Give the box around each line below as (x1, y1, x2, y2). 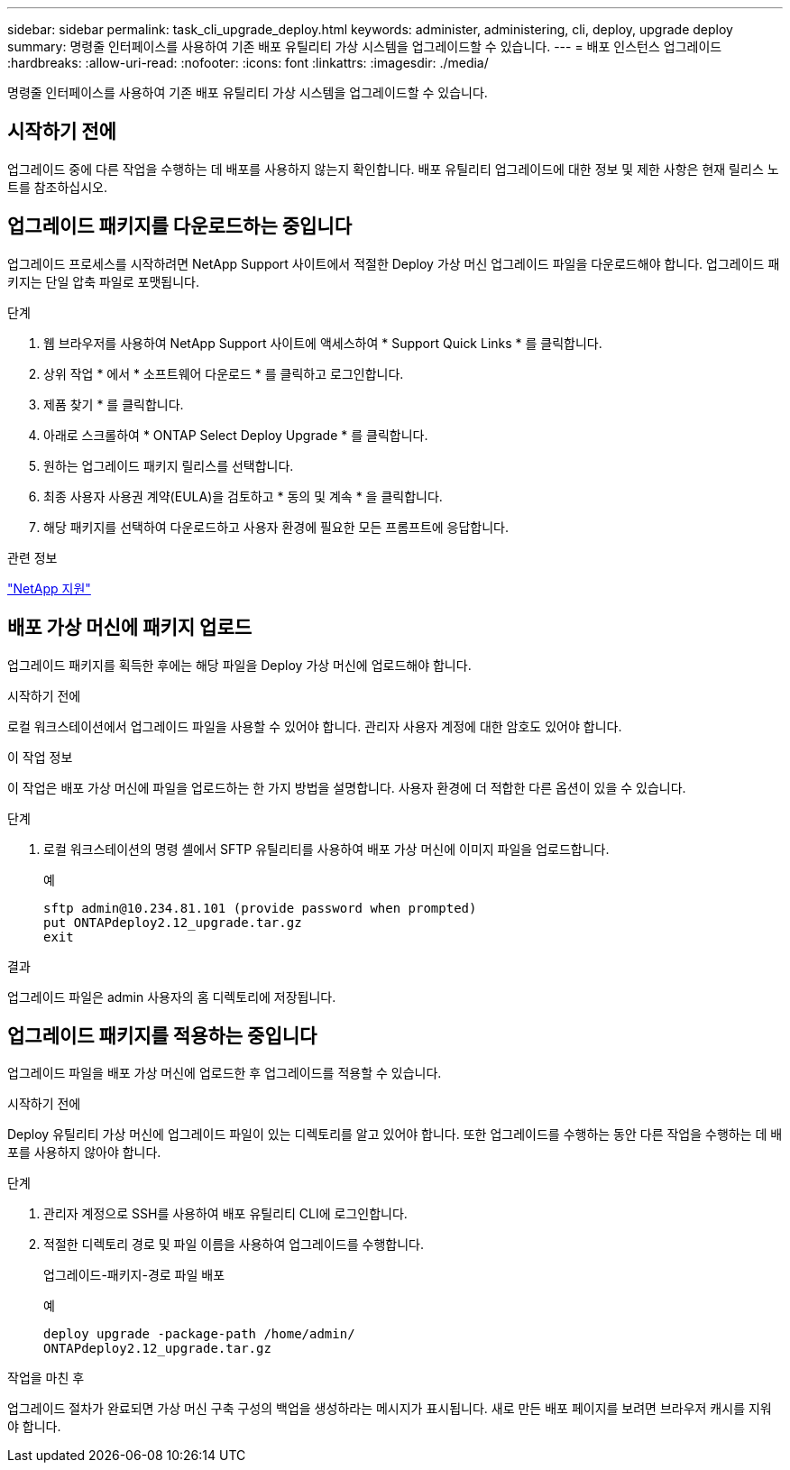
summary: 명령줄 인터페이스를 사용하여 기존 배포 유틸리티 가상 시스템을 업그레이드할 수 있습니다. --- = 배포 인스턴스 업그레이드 (7, 39, 722, 54)
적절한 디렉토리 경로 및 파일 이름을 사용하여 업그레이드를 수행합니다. (43, 1236, 424, 1253)
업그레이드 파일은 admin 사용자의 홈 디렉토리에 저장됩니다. (7, 988, 336, 1005)
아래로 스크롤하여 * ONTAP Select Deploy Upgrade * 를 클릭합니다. (43, 427, 428, 443)
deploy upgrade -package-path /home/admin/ (43, 1327, 355, 1342)
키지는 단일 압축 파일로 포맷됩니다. (7, 273, 199, 289)
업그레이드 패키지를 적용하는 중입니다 (7, 1024, 317, 1047)
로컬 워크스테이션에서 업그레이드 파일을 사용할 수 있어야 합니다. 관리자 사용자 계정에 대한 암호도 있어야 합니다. (7, 718, 622, 734)
